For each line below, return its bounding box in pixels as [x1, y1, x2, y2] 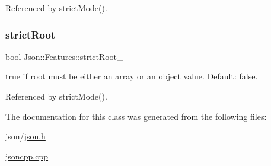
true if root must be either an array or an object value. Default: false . [5, 70, 258, 82]
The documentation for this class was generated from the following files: [5, 110, 267, 122]
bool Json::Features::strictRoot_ [5, 50, 123, 62]
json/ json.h [5, 130, 46, 142]
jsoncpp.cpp [5, 149, 49, 162]
